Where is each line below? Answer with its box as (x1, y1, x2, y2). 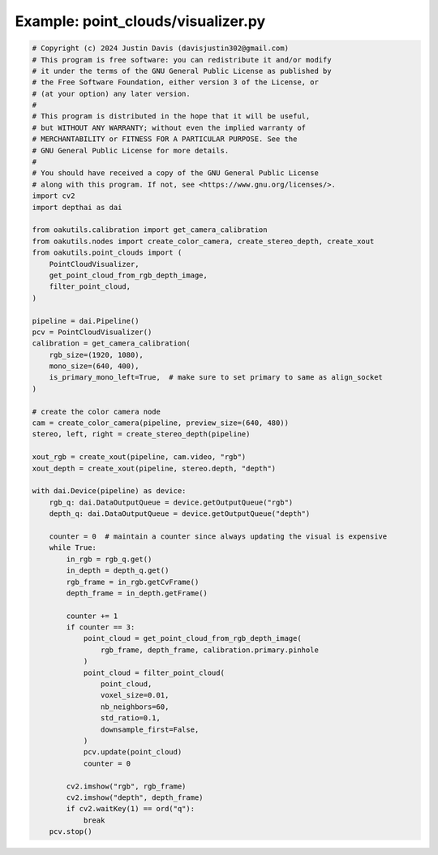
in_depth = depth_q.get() (66, 566, 170, 575)
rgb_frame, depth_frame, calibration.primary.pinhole (100, 645, 320, 655)
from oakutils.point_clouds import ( (32, 248, 182, 257)
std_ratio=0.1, (100, 714, 161, 723)
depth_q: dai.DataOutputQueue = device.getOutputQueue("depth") (49, 509, 311, 518)
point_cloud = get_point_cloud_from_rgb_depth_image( (83, 634, 302, 643)
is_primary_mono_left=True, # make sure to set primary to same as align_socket (49, 373, 383, 382)
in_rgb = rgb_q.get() (66, 554, 152, 564)
